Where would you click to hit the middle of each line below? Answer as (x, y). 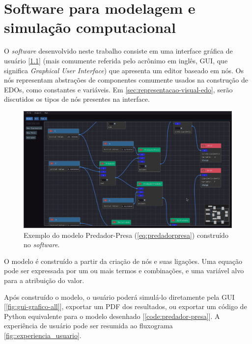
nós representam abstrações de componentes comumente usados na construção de (126, 80)
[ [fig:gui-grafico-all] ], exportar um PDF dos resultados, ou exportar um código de (126, 306)
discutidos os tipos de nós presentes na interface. (77, 99)
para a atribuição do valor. (44, 280)
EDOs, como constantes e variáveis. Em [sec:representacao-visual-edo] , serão (118, 89)
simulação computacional (90, 27)
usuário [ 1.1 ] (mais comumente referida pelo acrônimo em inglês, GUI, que (116, 60)
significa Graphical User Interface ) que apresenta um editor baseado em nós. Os (124, 70)
